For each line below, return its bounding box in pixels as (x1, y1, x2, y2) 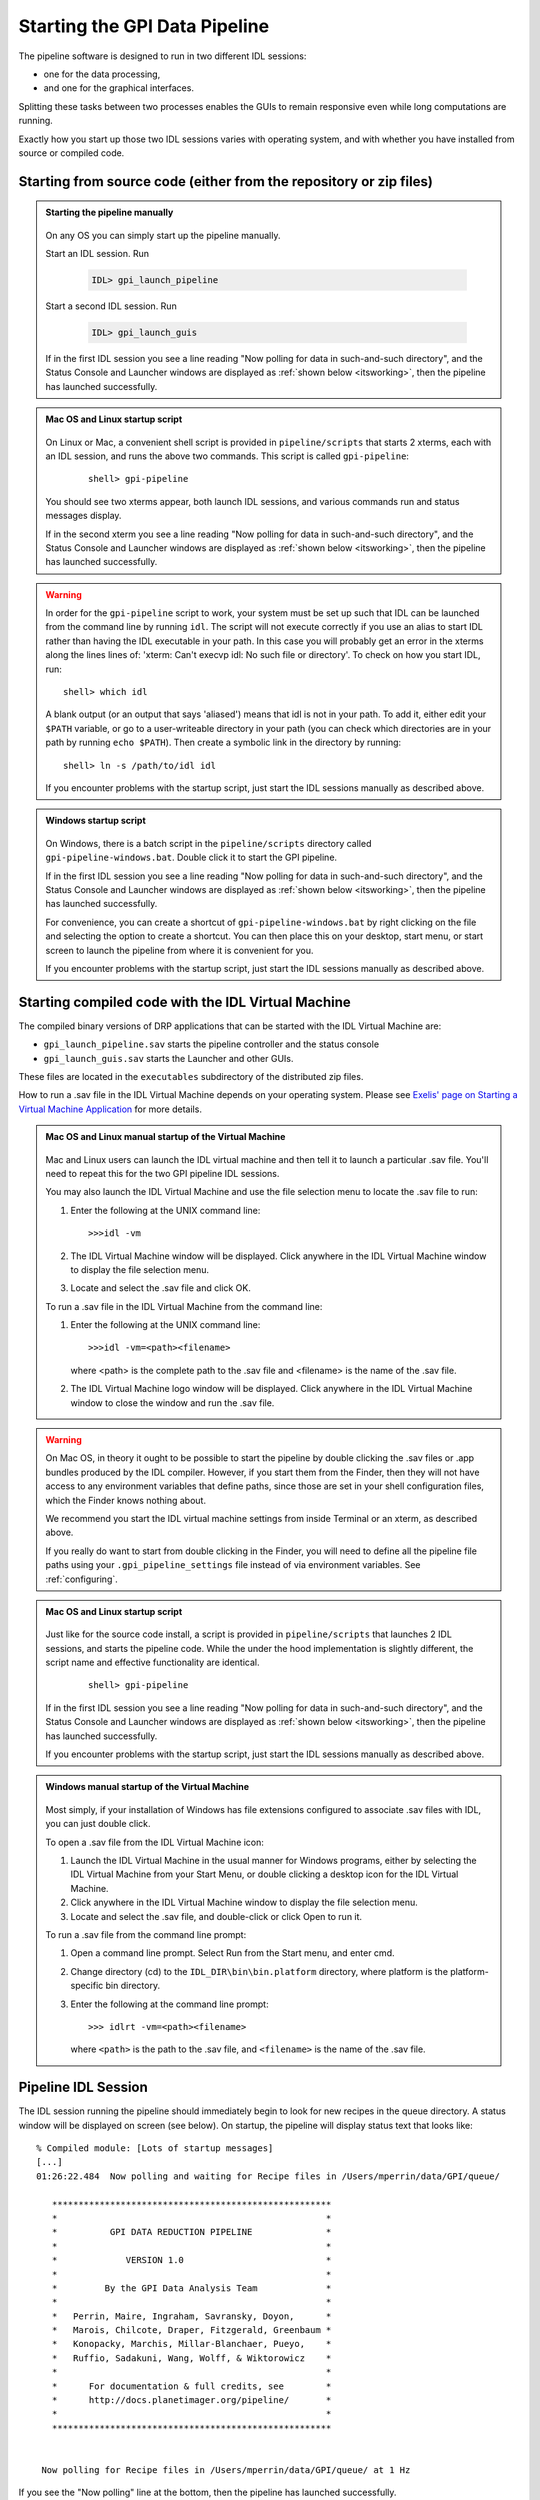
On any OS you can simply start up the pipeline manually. (45, 229, 281, 241)
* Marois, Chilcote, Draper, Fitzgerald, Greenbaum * (51, 2325, 332, 2336)
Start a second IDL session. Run (45, 300, 177, 312)
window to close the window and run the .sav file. (70, 1396, 275, 1409)
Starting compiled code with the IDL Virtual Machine (18, 993, 352, 1010)
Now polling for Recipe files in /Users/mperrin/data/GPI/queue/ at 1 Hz (41, 2464, 411, 2475)
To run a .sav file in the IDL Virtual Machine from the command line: (45, 1300, 323, 1312)
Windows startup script (45, 815, 147, 827)
